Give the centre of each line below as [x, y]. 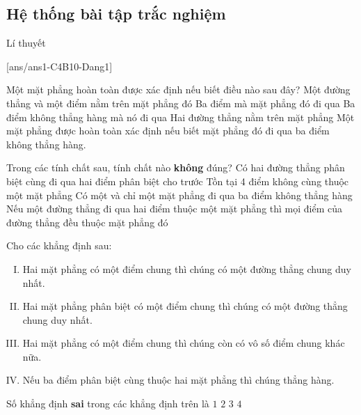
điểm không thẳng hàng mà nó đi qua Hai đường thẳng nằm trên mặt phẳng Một [180, 117]
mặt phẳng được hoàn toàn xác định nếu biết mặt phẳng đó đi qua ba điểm [168, 131]
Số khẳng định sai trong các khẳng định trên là [108, 404]
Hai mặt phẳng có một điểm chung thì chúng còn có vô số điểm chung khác [184, 343]
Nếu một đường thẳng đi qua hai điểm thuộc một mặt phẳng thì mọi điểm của [175, 209]
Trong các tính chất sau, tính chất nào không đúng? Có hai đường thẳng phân [176, 167]
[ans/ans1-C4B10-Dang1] [59, 66]
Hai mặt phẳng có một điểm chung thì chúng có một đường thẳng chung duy [187, 268]
